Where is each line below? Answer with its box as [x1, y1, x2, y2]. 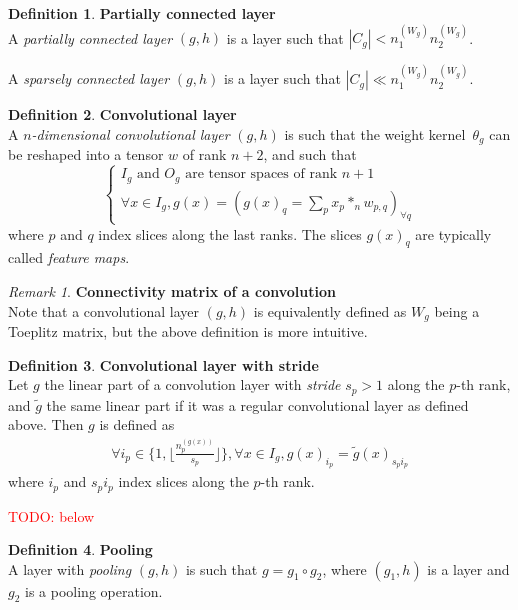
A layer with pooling [8, 558, 132, 579]
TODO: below [8, 505, 95, 526]
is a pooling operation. [25, 580, 163, 601]
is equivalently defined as [253, 300, 407, 321]
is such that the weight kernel [284, 123, 466, 144]
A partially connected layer [8, 27, 173, 48]
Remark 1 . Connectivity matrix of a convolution [8, 281, 336, 302]
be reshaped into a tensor [8, 144, 164, 165]
